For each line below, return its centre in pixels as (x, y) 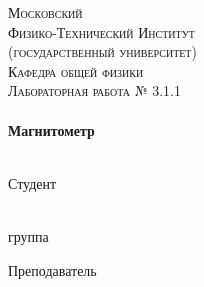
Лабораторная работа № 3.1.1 (94, 90)
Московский (45, 12)
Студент (32, 182)
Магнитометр (51, 129)
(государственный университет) (102, 51)
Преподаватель (52, 269)
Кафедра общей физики (76, 70)
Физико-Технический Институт (101, 31)
